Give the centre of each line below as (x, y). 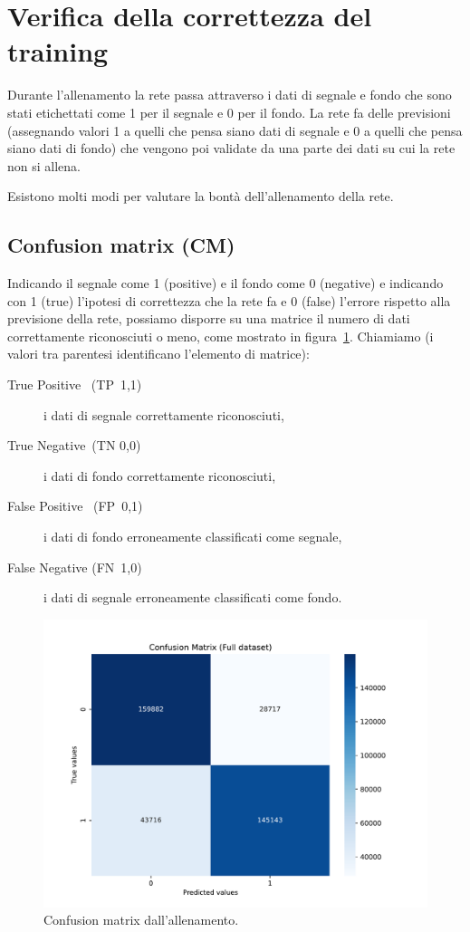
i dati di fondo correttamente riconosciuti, (160, 475)
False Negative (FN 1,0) (75, 567)
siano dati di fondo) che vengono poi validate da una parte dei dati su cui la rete (231, 148)
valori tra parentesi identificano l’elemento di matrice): (158, 354)
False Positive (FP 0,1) (75, 506)
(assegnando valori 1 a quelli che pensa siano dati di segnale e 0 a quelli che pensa (235, 130)
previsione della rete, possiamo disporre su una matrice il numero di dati (209, 318)
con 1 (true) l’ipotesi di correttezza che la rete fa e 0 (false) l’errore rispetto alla (229, 300)
